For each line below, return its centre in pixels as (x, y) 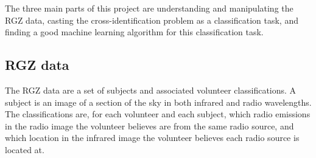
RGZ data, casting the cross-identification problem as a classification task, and (152, 20)
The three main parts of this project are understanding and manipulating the (149, 8)
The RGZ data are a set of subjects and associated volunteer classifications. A (151, 90)
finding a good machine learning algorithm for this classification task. (134, 32)
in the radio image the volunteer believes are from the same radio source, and (149, 125)
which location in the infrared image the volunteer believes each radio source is (152, 138)
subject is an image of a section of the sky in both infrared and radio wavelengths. (158, 102)
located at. (25, 149)
